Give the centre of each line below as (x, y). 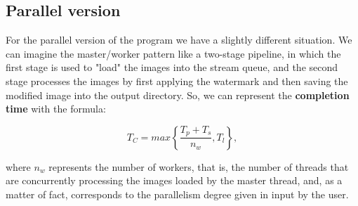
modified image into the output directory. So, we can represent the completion (178, 95)
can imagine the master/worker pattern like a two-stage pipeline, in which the (173, 53)
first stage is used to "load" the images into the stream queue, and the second (172, 67)
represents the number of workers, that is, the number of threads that (199, 166)
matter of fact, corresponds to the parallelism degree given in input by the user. (177, 194)
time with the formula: (56, 109)
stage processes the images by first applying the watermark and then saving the (177, 81)
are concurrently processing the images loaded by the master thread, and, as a (174, 180)
